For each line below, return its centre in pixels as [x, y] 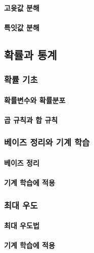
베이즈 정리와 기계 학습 [47, 142]
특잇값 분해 [22, 27]
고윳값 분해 [22, 7]
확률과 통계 [31, 54]
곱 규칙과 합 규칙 [31, 119]
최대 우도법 [22, 225]
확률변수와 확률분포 [35, 100]
